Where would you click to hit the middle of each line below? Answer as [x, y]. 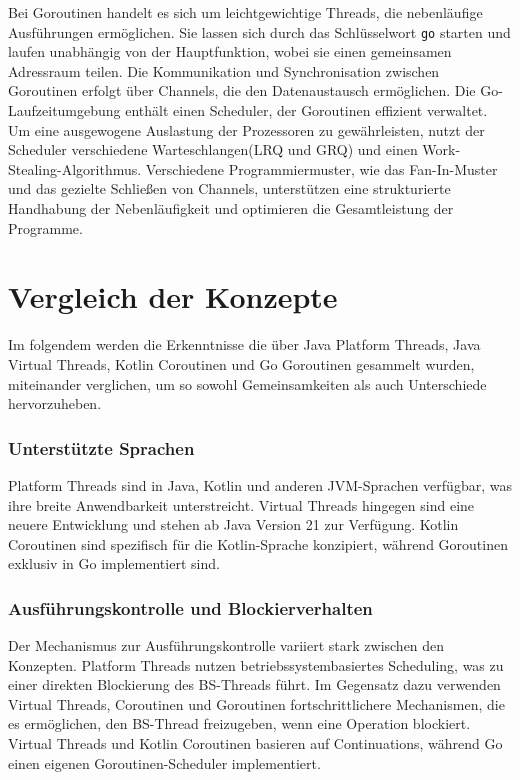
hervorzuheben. [55, 403]
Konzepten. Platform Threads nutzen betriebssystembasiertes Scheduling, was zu [256, 664]
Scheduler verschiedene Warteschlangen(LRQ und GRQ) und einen [213, 149]
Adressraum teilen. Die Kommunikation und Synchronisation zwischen [224, 70]
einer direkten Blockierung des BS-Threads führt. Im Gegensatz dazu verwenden [254, 684]
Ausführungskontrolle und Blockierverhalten [190, 607]
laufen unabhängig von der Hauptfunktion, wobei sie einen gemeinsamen [230, 51]
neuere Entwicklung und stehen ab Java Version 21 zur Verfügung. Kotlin [233, 524]
